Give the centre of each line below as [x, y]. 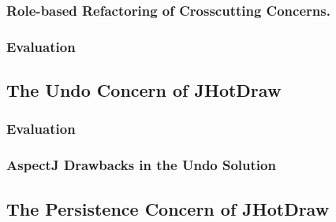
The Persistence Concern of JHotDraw [168, 208]
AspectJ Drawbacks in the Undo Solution [141, 165]
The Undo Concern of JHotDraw [144, 90]
